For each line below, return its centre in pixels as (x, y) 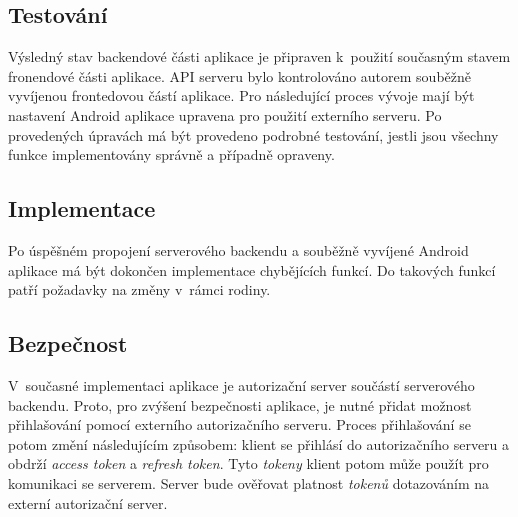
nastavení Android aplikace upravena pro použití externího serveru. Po (225, 114)
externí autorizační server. (88, 502)
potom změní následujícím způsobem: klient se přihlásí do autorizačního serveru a (259, 443)
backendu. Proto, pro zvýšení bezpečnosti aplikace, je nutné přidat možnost (240, 404)
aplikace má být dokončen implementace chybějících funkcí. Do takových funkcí (252, 269)
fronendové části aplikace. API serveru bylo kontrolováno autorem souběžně (240, 75)
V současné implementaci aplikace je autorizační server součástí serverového (241, 384)
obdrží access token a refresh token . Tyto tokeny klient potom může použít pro (248, 463)
